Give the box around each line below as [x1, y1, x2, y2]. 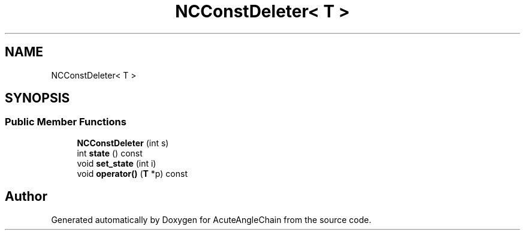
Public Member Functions [5, 116, 126, 128]
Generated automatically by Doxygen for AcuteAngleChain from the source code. [51, 214, 372, 225]
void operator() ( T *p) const [77, 168, 188, 179]
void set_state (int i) [77, 158, 156, 168]
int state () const [77, 147, 143, 158]
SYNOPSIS [5, 91, 70, 106]
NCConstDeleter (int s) [77, 137, 169, 148]
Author [5, 189, 47, 204]
